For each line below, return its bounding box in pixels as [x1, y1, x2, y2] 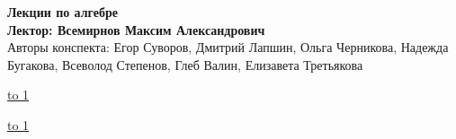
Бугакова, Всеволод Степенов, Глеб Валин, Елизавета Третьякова [7, 55, 363, 74]
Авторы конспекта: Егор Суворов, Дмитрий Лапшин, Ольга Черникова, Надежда [7, 38, 449, 56]
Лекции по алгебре [7, 3, 118, 21]
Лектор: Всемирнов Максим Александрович [7, 20, 265, 39]
